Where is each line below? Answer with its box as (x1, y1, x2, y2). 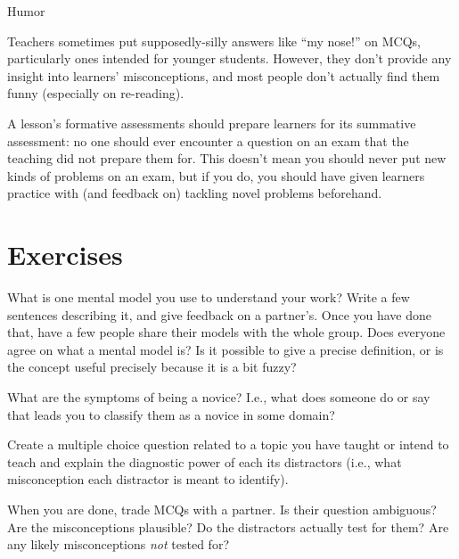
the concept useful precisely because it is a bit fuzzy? (7, 358, 297, 376)
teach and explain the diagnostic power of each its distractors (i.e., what (7, 452, 402, 471)
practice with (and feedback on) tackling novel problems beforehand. (7, 184, 382, 202)
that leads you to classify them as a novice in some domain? (7, 405, 335, 423)
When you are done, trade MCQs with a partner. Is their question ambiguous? (7, 500, 437, 518)
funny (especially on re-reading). (7, 84, 184, 103)
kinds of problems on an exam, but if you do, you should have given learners (7, 166, 425, 185)
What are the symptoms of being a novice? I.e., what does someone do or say (7, 388, 430, 407)
